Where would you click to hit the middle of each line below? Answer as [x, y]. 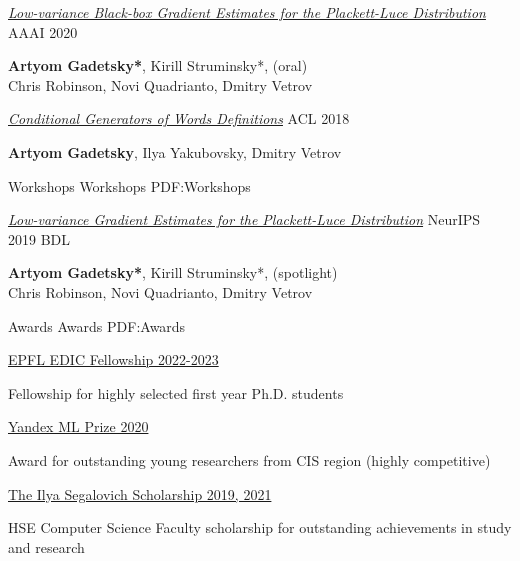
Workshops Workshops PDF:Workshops [129, 185]
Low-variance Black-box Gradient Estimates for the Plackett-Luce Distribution [247, 12]
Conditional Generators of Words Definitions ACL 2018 [179, 118]
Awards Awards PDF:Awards [97, 325]
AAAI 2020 [43, 31]
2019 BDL [39, 238]
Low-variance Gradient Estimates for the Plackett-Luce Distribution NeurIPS [244, 219]
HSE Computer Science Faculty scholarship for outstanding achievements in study [260, 527]
